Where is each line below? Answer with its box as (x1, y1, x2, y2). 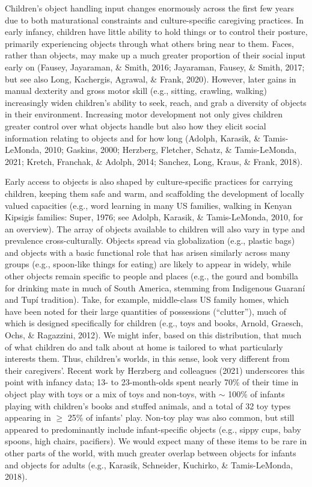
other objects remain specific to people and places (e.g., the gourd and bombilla (5, 270, 299, 282)
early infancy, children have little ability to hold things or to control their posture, (5, 25, 308, 38)
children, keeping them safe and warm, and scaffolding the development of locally (5, 187, 305, 199)
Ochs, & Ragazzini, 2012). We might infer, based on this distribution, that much (5, 329, 302, 341)
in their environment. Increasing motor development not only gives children (5, 108, 283, 120)
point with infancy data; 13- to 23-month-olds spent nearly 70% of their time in (5, 376, 299, 388)
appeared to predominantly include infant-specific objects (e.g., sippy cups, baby (5, 423, 301, 435)
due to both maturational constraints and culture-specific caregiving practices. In (5, 13, 304, 26)
